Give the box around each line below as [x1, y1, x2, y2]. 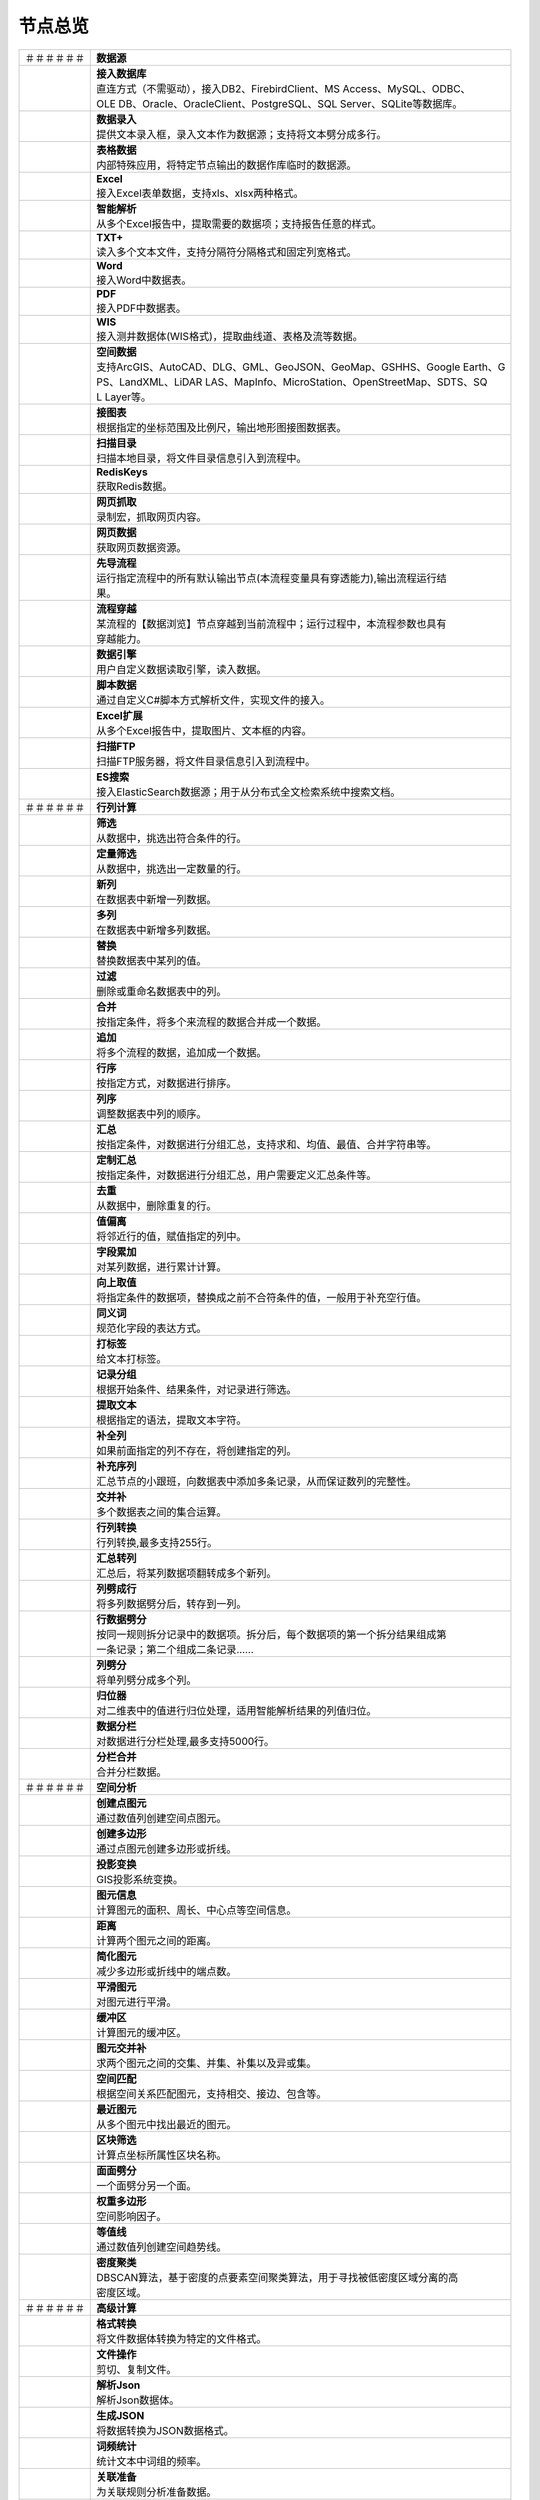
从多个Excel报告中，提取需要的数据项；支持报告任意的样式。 [96, 216, 382, 230]
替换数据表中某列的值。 [96, 953, 207, 967]
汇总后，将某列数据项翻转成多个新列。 [96, 1566, 277, 1580]
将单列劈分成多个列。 [96, 1673, 197, 1687]
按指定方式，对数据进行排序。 [96, 1076, 237, 1090]
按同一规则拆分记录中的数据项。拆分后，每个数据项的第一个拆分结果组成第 [96, 1627, 447, 1641]
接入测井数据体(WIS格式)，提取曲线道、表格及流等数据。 [96, 329, 364, 343]
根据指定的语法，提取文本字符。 [96, 1413, 247, 1427]
